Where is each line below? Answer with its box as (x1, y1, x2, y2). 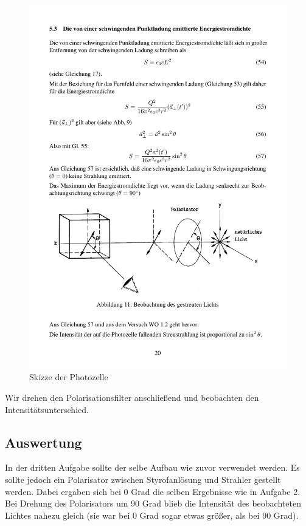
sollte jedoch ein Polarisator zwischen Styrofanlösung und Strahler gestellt (5, 473, 281, 486)
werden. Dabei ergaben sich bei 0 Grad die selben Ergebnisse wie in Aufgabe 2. (5, 485, 301, 497)
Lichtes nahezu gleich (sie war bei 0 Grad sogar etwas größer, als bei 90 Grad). (5, 508, 299, 521)
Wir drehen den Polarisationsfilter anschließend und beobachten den (5, 391, 259, 404)
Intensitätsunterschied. (5, 403, 89, 415)
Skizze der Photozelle (29, 371, 108, 383)
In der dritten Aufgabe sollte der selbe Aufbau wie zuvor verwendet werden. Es (5, 461, 300, 474)
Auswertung (5, 432, 82, 451)
